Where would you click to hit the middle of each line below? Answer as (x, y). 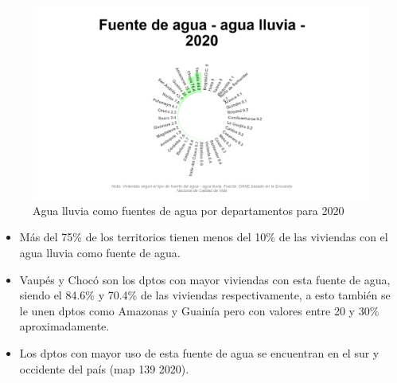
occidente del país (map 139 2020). (104, 368)
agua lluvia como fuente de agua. (100, 252)
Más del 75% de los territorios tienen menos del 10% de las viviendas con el (204, 237)
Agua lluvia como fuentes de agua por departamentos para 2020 (189, 210)
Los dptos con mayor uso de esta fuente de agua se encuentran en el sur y (199, 352)
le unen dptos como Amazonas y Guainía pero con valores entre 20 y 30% (199, 310)
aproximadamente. (64, 326)
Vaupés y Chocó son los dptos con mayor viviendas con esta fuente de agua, (205, 279)
